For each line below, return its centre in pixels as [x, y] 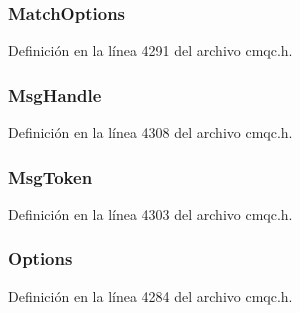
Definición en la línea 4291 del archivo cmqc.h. [150, 50]
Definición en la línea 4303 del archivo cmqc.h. [150, 213]
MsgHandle [55, 94]
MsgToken [50, 176]
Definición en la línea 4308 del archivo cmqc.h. [150, 132]
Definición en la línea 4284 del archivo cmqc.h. [150, 295]
